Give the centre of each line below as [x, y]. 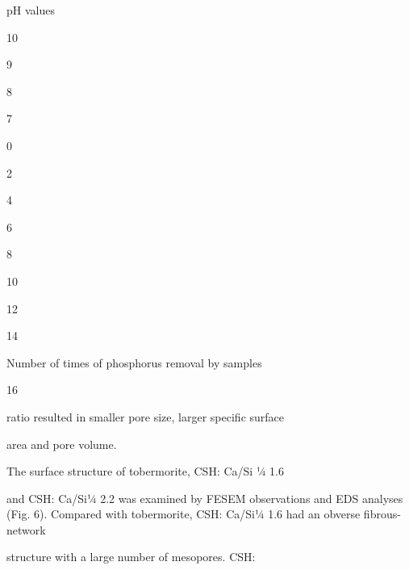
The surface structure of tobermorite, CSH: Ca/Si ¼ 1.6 [146, 471]
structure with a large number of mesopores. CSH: [131, 557]
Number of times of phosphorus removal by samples [134, 362]
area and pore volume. [62, 444]
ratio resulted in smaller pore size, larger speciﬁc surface [146, 416]
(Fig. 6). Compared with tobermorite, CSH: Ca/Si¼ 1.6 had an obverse [184, 514]
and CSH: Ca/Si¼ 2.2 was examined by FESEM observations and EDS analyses [205, 498]
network [26, 529]
